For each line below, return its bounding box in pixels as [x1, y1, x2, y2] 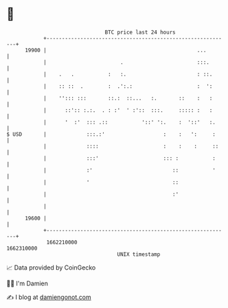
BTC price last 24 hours [104, 29, 176, 36]
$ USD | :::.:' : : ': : [6, 130, 216, 138]
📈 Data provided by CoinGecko [6, 263, 96, 272]
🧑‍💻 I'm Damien [6, 279, 49, 287]
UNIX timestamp [117, 250, 161, 258]
